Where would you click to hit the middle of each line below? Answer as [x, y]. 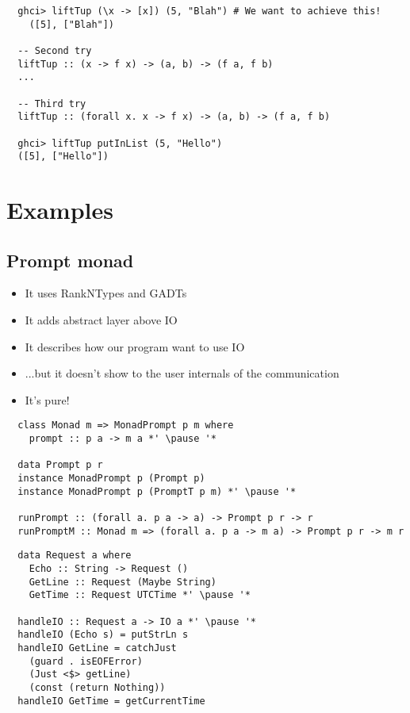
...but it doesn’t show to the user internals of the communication [182, 373]
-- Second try [55, 50]
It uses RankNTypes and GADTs [106, 293]
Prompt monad [70, 260]
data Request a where [75, 556]
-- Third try [52, 103]
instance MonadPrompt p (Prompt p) [111, 479]
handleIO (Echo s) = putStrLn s [103, 635]
